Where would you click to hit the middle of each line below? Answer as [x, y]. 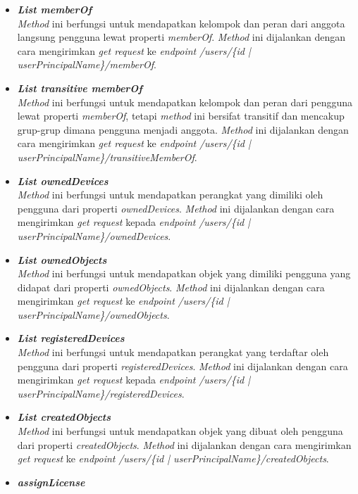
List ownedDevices [63, 180]
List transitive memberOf [80, 88]
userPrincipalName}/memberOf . [87, 64]
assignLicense [51, 482]
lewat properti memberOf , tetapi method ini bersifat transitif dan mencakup [181, 116]
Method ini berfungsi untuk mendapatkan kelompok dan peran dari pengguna [185, 102]
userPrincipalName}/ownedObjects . [93, 314]
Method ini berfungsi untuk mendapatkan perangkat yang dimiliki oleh [170, 195]
